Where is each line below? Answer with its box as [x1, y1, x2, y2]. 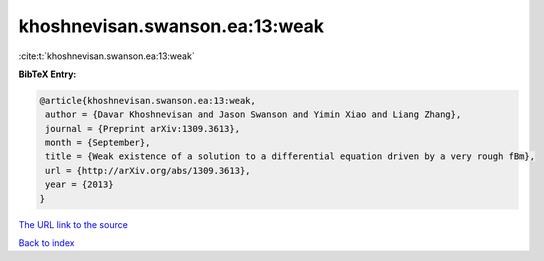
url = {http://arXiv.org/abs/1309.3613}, [45, 165, 251, 176]
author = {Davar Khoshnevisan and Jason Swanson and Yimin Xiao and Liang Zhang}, [45, 109, 462, 120]
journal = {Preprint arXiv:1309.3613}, [45, 123, 240, 134]
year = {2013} [45, 179, 114, 190]
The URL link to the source [18, 218, 129, 230]
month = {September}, [45, 137, 151, 149]
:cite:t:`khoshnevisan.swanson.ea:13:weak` [18, 50, 195, 62]
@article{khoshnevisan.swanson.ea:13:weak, [39, 95, 257, 106]
